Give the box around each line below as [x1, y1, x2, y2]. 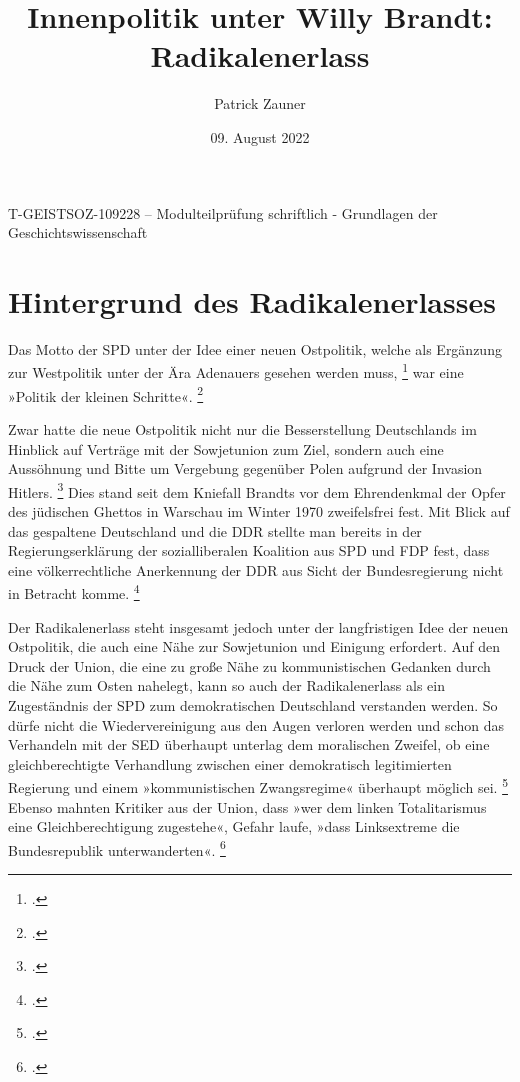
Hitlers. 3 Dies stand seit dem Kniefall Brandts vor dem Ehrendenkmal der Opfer [8, 478, 506, 502]
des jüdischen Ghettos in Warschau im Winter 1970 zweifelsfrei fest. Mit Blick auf [8, 500, 510, 521]
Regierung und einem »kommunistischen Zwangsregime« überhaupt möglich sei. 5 [8, 774, 508, 797]
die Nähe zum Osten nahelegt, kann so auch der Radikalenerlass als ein [8, 675, 445, 696]
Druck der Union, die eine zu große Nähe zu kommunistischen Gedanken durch [8, 655, 491, 676]
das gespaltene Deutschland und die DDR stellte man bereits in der [8, 520, 422, 541]
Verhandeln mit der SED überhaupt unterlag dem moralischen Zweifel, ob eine [8, 734, 490, 755]
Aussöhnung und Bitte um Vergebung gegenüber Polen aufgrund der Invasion [8, 458, 483, 479]
